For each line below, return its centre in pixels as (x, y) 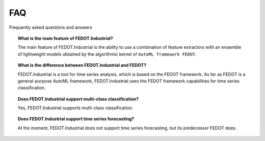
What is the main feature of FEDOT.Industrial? (66, 38)
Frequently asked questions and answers (51, 27)
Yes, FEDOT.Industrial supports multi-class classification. (76, 108)
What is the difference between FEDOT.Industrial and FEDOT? (82, 65)
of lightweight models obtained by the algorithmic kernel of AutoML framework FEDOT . (107, 54)
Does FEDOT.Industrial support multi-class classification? (78, 99)
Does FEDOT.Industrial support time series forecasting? (76, 119)
